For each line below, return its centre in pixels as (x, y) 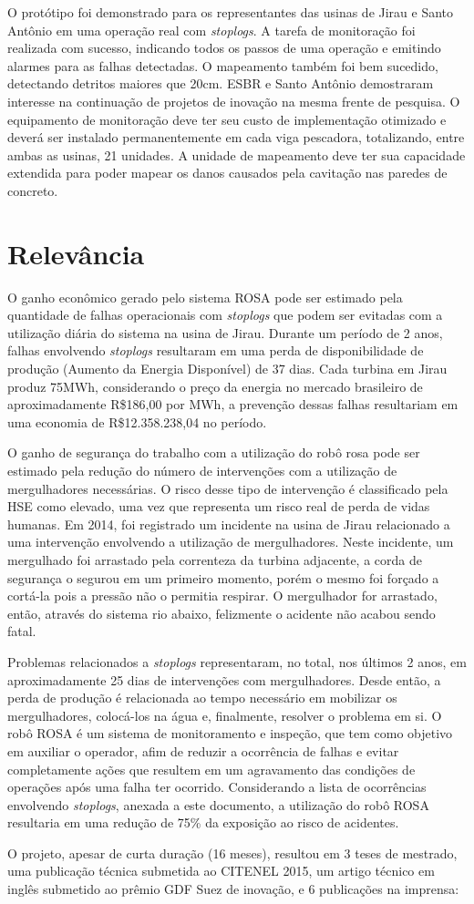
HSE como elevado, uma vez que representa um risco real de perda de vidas (219, 506)
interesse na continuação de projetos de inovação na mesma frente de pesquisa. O (234, 101)
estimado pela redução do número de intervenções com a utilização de (202, 470)
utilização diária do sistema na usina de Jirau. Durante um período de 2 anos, (225, 332)
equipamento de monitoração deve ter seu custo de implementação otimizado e (227, 119)
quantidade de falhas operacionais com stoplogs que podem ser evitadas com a (225, 315)
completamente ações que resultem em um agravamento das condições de (211, 769)
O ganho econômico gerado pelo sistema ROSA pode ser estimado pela (205, 297)
